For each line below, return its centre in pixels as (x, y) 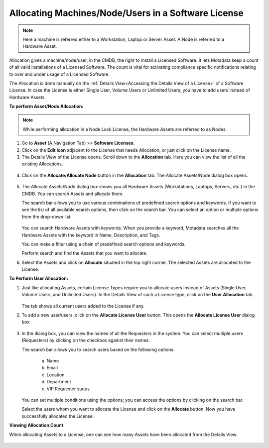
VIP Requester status (68, 389)
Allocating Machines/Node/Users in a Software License (126, 13)
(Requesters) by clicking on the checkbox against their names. (86, 340)
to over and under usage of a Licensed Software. (59, 74)
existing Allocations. (42, 164)
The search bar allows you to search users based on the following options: (98, 349)
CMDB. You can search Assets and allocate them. (73, 194)
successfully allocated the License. (58, 416)
